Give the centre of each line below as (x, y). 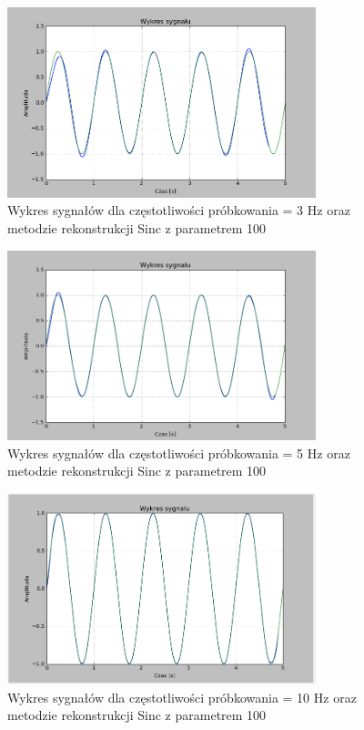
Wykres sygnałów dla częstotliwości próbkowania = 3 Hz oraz (179, 210)
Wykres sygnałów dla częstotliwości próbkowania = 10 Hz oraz (182, 697)
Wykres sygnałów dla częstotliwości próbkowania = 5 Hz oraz (179, 452)
